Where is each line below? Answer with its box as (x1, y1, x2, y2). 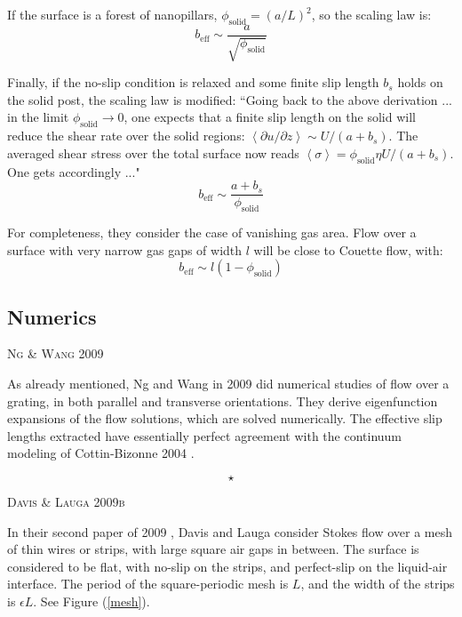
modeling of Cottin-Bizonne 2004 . (7, 444, 195, 462)
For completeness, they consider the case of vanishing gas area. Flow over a (7, 223, 417, 242)
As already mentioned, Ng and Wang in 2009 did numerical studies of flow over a (7, 374, 450, 393)
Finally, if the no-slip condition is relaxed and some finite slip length (7, 73, 379, 92)
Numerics (7, 302, 97, 330)
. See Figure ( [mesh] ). (33, 592, 150, 610)
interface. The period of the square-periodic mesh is (7, 574, 289, 593)
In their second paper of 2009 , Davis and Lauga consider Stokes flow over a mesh (7, 522, 453, 541)
